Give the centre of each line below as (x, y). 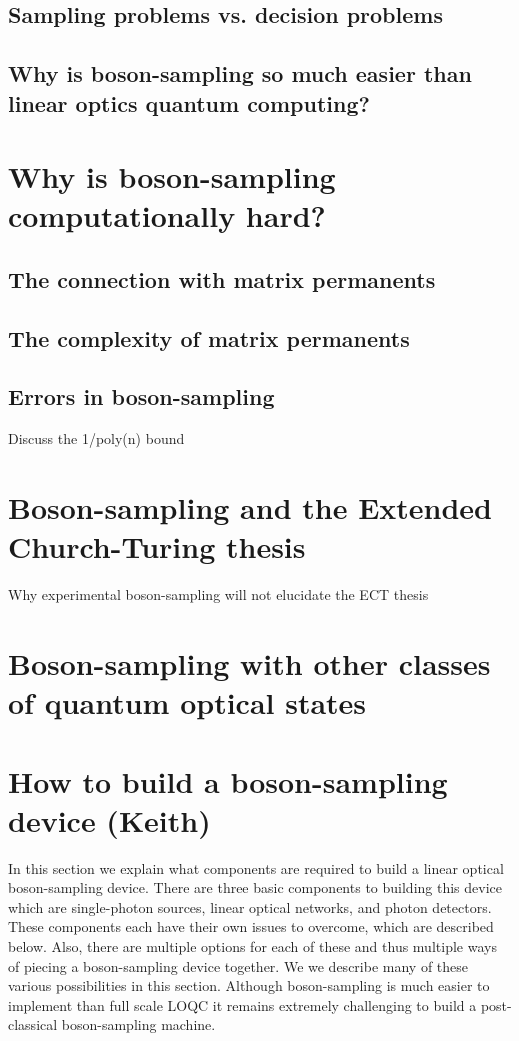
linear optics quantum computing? (189, 102)
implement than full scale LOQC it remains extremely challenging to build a (242, 1004)
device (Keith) (109, 819)
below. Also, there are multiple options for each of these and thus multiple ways (252, 946)
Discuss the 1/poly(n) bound (96, 438)
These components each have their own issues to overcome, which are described (251, 926)
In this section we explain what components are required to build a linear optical (256, 867)
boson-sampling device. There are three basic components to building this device (255, 887)
